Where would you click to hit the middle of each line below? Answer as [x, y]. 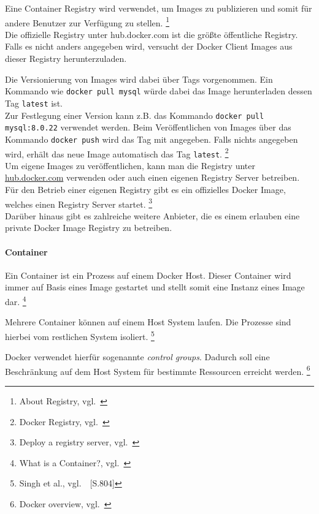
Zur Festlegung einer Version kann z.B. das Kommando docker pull [135, 115]
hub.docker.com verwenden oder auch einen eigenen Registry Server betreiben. [152, 177]
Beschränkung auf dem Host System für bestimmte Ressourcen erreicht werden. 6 [158, 370]
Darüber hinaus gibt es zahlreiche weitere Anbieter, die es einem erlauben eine [152, 215]
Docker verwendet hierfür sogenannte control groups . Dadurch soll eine [137, 357]
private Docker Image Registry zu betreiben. [89, 228]
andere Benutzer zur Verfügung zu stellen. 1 [87, 21]
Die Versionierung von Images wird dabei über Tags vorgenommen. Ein [139, 79]
